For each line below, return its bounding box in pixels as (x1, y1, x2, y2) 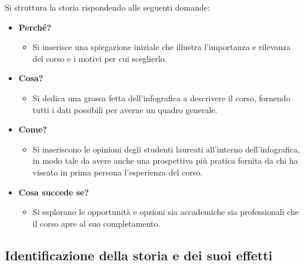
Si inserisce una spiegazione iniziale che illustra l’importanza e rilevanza (32, 41, 291, 53)
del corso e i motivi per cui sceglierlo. (32, 52, 167, 64)
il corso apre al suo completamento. (32, 217, 161, 229)
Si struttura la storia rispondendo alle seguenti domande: (5, 1, 210, 13)
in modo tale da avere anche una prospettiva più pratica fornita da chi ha (32, 154, 298, 167)
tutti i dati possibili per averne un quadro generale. (32, 103, 218, 115)
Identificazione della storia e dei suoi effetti (5, 246, 273, 264)
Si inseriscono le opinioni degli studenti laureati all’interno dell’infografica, (32, 143, 300, 155)
